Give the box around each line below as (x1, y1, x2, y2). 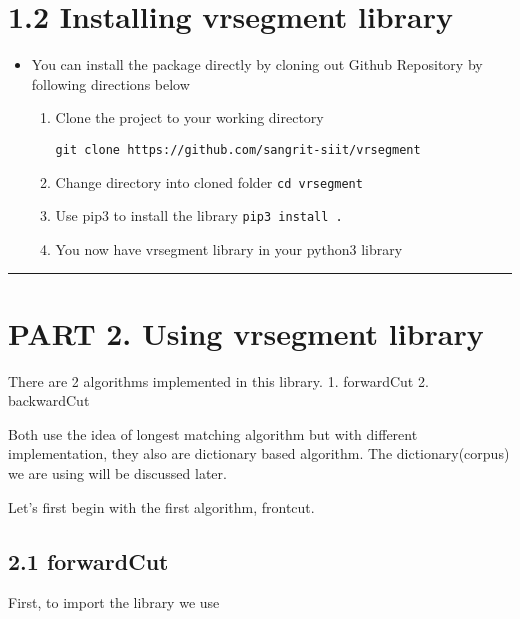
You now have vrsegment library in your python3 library (55, 238, 403, 259)
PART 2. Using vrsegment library (8, 312, 484, 353)
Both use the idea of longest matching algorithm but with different (8, 423, 418, 444)
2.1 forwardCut (8, 545, 169, 576)
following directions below (31, 73, 190, 94)
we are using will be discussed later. (8, 462, 227, 483)
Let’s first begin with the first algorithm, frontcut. (8, 496, 315, 517)
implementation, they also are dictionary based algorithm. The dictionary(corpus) (8, 443, 510, 464)
